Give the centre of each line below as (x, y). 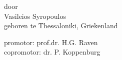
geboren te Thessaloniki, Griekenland (61, 26)
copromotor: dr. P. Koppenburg (52, 52)
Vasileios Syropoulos (35, 16)
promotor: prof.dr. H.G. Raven (51, 42)
